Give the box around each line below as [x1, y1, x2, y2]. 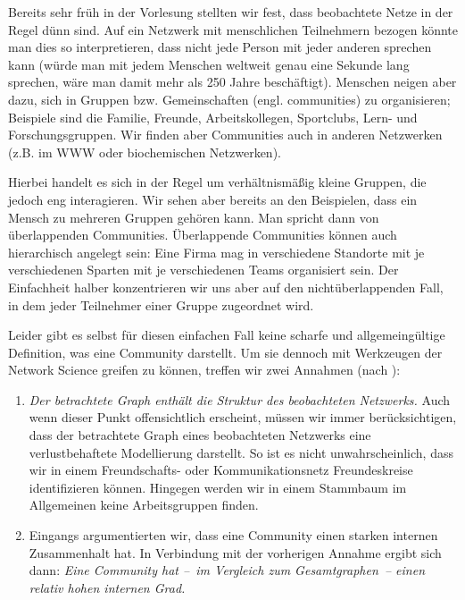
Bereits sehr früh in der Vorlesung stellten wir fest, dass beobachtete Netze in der [8, 3, 453, 21]
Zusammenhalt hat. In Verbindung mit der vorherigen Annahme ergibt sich [29, 543, 442, 562]
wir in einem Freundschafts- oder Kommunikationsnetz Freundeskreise [29, 461, 413, 479]
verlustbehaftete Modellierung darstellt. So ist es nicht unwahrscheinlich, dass [29, 443, 453, 461]
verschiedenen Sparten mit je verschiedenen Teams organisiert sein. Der [8, 260, 399, 279]
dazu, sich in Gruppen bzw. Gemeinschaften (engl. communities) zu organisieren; [8, 89, 451, 108]
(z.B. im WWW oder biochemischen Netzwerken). [8, 142, 281, 161]
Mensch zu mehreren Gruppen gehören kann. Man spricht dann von [8, 207, 379, 226]
